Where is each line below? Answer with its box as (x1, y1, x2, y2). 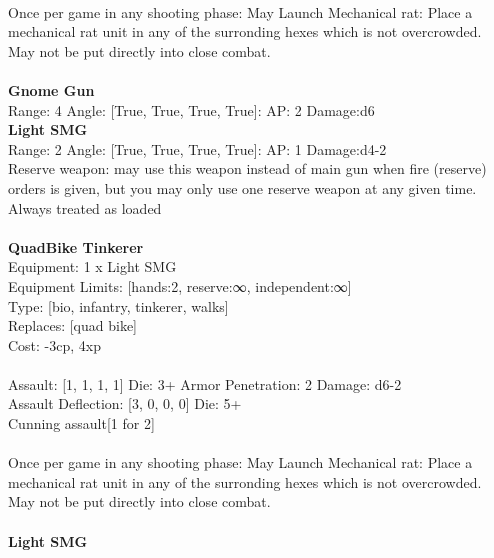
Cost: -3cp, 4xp (8, 334, 102, 355)
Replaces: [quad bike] (8, 315, 137, 336)
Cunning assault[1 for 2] (8, 413, 155, 434)
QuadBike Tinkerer (8, 236, 144, 257)
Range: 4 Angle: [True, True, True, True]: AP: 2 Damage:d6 (8, 99, 375, 120)
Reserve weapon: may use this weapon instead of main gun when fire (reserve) (8, 158, 487, 179)
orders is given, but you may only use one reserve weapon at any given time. (8, 177, 477, 198)
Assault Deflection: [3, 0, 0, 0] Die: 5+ (8, 393, 242, 414)
